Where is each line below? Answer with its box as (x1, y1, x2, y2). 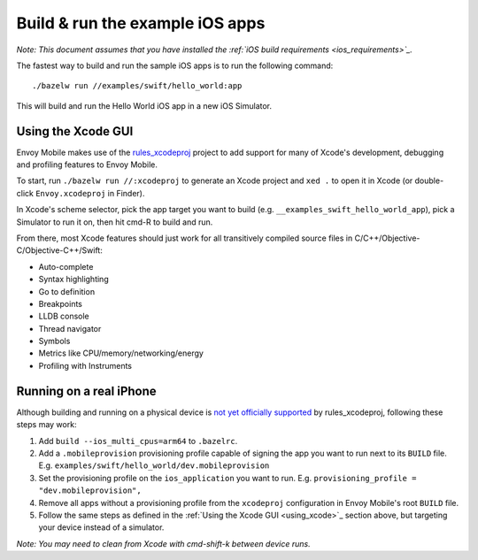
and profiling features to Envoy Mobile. (16, 159, 158, 170)
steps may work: (16, 419, 77, 430)
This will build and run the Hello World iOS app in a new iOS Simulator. (16, 100, 273, 111)
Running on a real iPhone (16, 383, 157, 398)
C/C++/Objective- (354, 233, 420, 243)
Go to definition (38, 286, 96, 296)
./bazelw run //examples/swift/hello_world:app (32, 81, 243, 91)
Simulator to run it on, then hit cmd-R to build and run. (16, 217, 213, 227)
